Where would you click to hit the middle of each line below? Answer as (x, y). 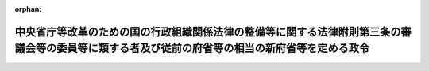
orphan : (28, 9)
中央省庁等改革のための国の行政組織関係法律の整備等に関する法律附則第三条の (208, 32)
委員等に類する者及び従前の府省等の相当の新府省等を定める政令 (213, 49)
